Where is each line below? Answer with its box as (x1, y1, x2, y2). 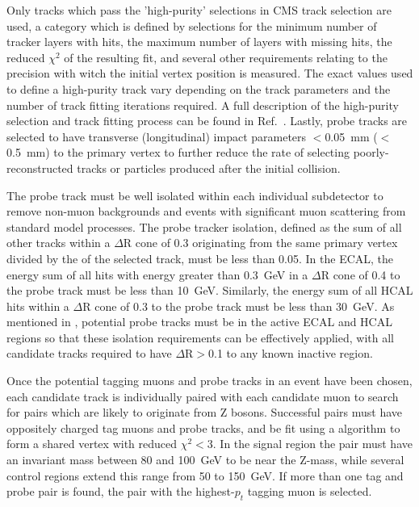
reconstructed (6, 159, 73, 176)
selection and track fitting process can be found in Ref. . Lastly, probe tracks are (6, 112, 408, 129)
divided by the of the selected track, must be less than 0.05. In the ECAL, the (6, 249, 394, 266)
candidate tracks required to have (6, 345, 172, 362)
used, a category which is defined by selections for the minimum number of (6, 17, 377, 34)
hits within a (6, 297, 69, 314)
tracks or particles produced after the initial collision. (77, 159, 341, 176)
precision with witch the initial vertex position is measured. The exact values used (6, 65, 413, 82)
